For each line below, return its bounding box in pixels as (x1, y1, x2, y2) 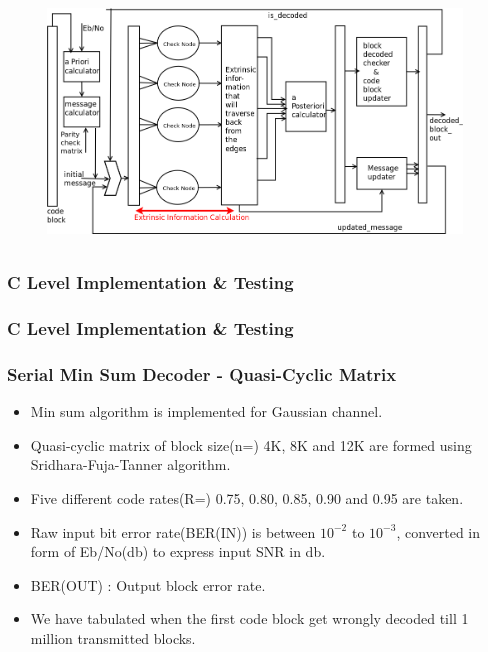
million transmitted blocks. (30, 627, 196, 648)
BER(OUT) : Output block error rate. (30, 574, 266, 595)
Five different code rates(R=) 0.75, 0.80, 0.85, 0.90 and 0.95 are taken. (30, 487, 464, 508)
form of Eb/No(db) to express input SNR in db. (30, 541, 326, 562)
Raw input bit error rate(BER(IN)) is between (30, 521, 316, 542)
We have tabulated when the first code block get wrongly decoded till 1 (30, 608, 469, 629)
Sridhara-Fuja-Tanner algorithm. (30, 454, 231, 475)
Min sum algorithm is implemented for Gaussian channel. (30, 401, 383, 422)
